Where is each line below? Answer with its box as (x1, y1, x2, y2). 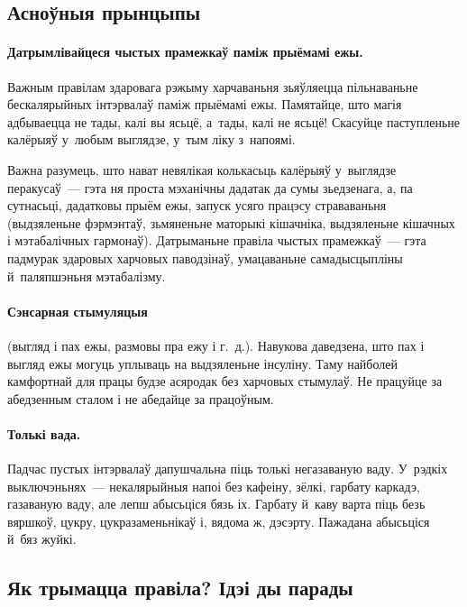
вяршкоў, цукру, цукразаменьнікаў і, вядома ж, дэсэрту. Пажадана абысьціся (7, 511, 430, 530)
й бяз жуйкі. (7, 529, 77, 548)
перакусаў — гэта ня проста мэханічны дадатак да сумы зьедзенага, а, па (7, 178, 413, 197)
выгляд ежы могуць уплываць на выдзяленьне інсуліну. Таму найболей (7, 354, 398, 372)
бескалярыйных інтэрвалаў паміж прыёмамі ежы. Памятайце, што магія (7, 95, 402, 114)
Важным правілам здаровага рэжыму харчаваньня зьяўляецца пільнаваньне (7, 77, 418, 96)
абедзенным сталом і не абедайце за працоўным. (7, 389, 274, 408)
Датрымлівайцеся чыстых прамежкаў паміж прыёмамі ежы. (7, 42, 363, 61)
